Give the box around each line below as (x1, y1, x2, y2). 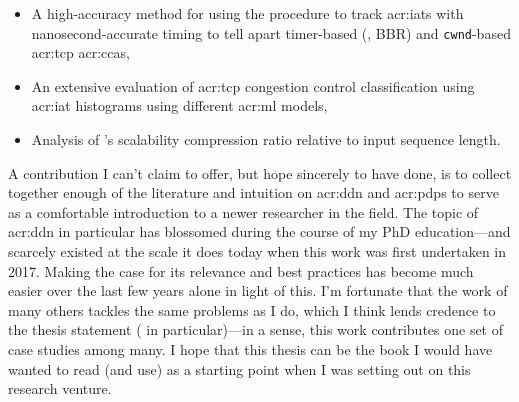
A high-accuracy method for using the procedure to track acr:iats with (31, 3, 464, 23)
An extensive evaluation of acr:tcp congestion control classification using (31, 75, 475, 96)
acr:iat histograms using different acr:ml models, (31, 95, 328, 116)
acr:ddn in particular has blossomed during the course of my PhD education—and (8, 221, 511, 242)
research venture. (8, 378, 112, 399)
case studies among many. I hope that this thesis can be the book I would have (8, 338, 493, 359)
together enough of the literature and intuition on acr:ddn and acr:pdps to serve (8, 182, 499, 203)
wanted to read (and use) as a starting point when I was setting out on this (8, 358, 471, 379)
